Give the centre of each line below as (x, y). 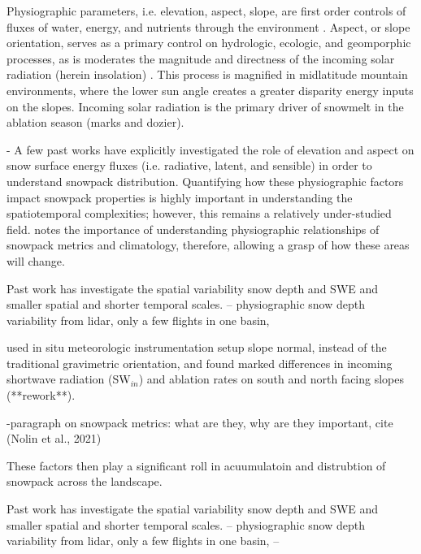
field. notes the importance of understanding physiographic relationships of (193, 229)
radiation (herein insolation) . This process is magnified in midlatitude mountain (207, 74)
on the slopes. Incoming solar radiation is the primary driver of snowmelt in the (205, 106)
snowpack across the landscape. (85, 481)
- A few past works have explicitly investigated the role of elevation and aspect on (210, 149)
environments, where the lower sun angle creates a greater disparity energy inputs (210, 90)
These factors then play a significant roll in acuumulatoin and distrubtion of (196, 465)
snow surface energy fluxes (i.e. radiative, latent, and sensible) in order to (189, 165)
